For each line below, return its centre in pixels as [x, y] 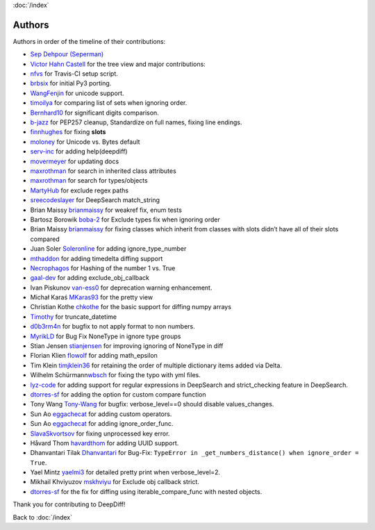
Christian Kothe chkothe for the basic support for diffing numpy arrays [131, 307]
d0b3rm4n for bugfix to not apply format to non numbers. [113, 326]
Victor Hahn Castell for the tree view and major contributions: [118, 64]
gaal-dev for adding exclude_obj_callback [90, 278]
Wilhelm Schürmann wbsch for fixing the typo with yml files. [115, 375]
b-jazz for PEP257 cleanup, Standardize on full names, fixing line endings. [136, 122]
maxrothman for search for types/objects [89, 181]
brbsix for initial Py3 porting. [71, 83]
